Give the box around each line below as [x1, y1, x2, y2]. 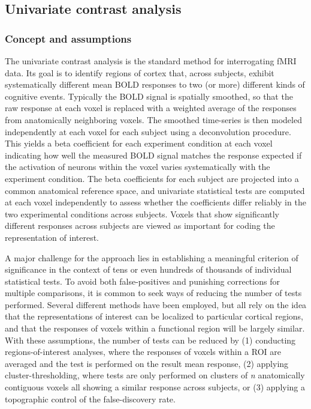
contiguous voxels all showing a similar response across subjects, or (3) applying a [5, 381, 306, 393]
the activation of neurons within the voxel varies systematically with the [5, 160, 270, 173]
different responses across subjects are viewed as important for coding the [5, 219, 275, 232]
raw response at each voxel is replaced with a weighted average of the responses [5, 101, 297, 114]
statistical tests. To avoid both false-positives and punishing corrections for [5, 274, 280, 287]
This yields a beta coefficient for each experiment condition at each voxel [5, 137, 273, 150]
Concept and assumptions [5, 31, 132, 46]
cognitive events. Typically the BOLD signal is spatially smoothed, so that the [5, 89, 293, 102]
